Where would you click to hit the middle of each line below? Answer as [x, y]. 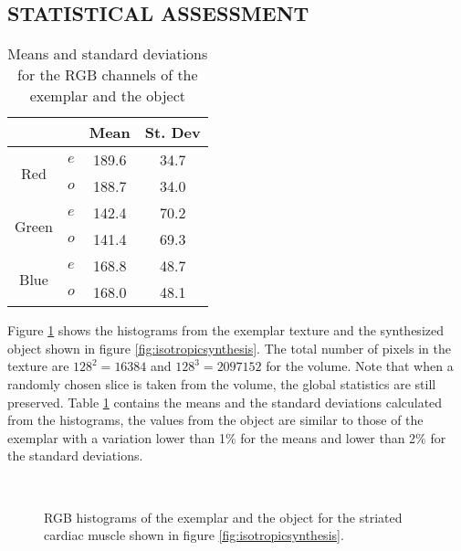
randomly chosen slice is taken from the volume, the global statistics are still [222, 383]
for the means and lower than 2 [328, 437]
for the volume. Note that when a [360, 366]
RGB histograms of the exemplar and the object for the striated [223, 517]
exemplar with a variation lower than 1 [116, 437]
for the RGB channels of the [108, 75]
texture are [38, 366]
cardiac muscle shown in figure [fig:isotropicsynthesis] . [194, 535]
